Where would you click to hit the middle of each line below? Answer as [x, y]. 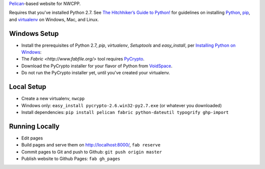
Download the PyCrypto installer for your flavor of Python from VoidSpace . [97, 66]
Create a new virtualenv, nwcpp [53, 99]
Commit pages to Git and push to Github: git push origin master [92, 152]
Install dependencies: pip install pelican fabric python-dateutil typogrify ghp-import [125, 112]
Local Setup [28, 87]
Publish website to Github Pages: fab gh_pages [71, 159]
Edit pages [32, 138]
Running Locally [34, 126]
